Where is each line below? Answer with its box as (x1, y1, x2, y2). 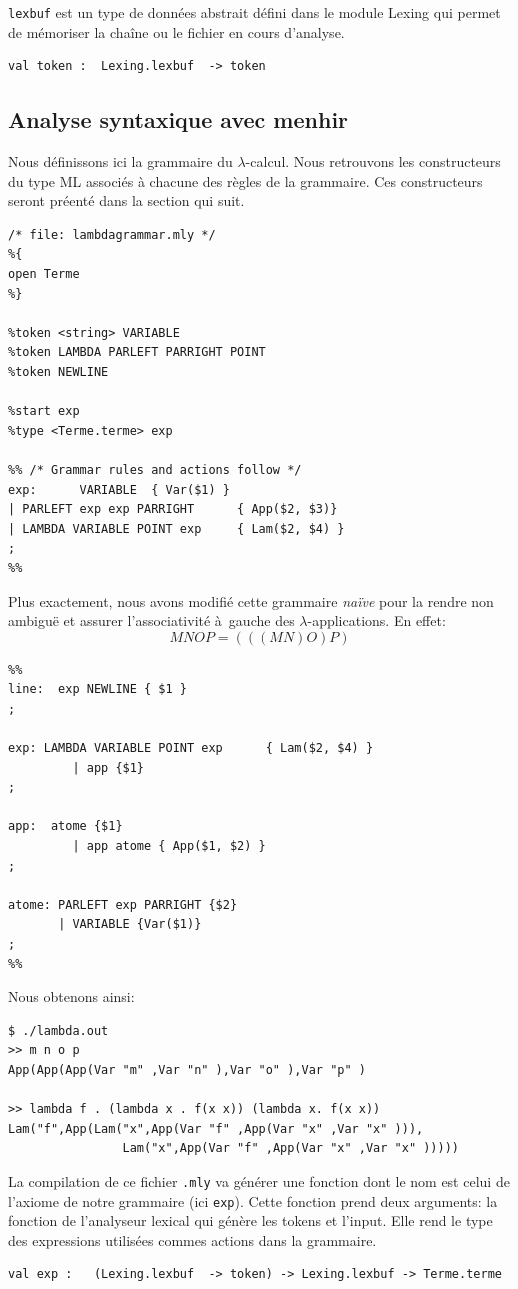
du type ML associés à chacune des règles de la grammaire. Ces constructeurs (8, 170, 483, 191)
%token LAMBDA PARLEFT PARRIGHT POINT (8, 345, 266, 360)
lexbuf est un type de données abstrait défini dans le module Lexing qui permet (8, 2, 501, 22)
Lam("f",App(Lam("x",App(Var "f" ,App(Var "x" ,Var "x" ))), (8, 1121, 424, 1136)
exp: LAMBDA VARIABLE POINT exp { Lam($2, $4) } (8, 741, 374, 756)
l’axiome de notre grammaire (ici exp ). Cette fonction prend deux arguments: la (8, 1190, 498, 1211)
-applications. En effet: (307, 610, 446, 631)
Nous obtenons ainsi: (8, 986, 135, 1007)
